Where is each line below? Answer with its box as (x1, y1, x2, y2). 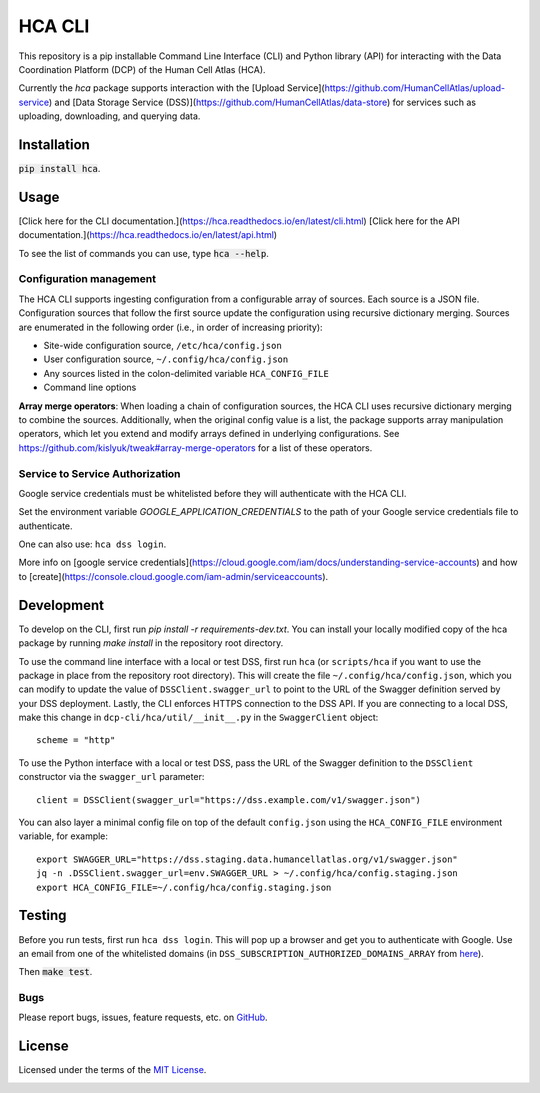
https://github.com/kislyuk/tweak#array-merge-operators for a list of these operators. (18, 441, 373, 454)
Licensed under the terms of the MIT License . (18, 1064, 207, 1076)
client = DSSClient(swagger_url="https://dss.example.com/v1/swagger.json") (36, 794, 422, 805)
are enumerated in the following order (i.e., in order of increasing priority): (18, 321, 324, 333)
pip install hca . (18, 163, 101, 175)
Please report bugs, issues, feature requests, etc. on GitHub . (18, 1011, 269, 1024)
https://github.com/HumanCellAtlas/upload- (324, 82, 505, 94)
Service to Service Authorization (18, 466, 181, 480)
